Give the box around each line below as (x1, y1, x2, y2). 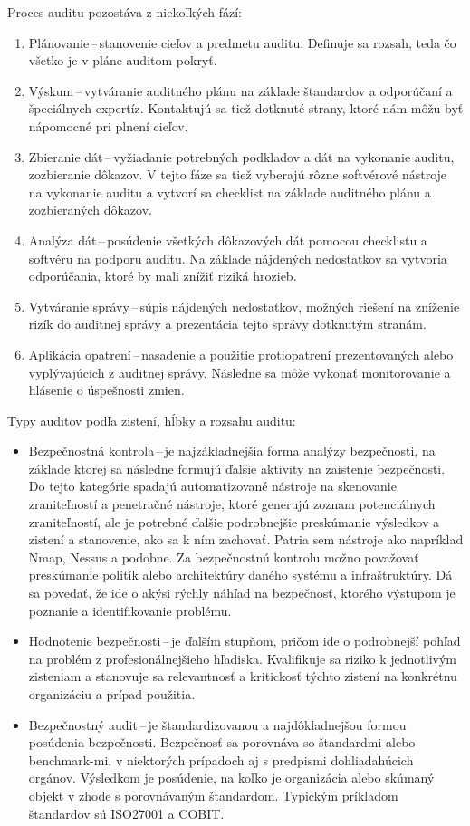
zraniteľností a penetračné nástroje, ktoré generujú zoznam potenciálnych (28, 495, 436, 514)
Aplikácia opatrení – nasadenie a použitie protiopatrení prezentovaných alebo (28, 344, 454, 363)
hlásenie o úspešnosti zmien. (28, 380, 185, 399)
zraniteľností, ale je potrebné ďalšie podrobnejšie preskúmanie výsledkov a (28, 512, 440, 531)
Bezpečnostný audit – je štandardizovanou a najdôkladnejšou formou (28, 715, 407, 734)
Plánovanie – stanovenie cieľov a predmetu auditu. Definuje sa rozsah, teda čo (28, 33, 456, 52)
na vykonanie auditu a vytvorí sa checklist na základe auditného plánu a (28, 182, 431, 201)
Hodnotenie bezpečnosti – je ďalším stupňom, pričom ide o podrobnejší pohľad (28, 631, 461, 650)
